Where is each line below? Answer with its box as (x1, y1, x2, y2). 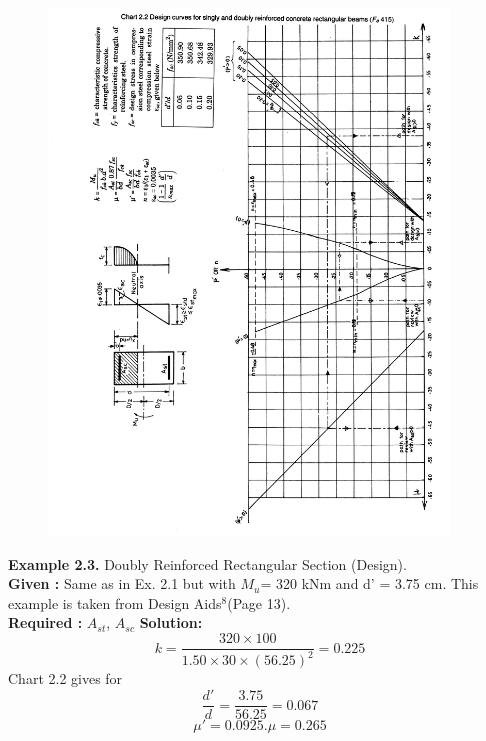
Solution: (139, 612, 203, 633)
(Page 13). (227, 592, 291, 613)
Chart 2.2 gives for (8, 668, 123, 689)
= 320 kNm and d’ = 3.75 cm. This (260, 573, 479, 594)
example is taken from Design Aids (8, 592, 222, 613)
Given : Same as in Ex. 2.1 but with (8, 573, 236, 594)
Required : (8, 612, 83, 633)
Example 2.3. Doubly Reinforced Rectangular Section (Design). (8, 553, 407, 574)
